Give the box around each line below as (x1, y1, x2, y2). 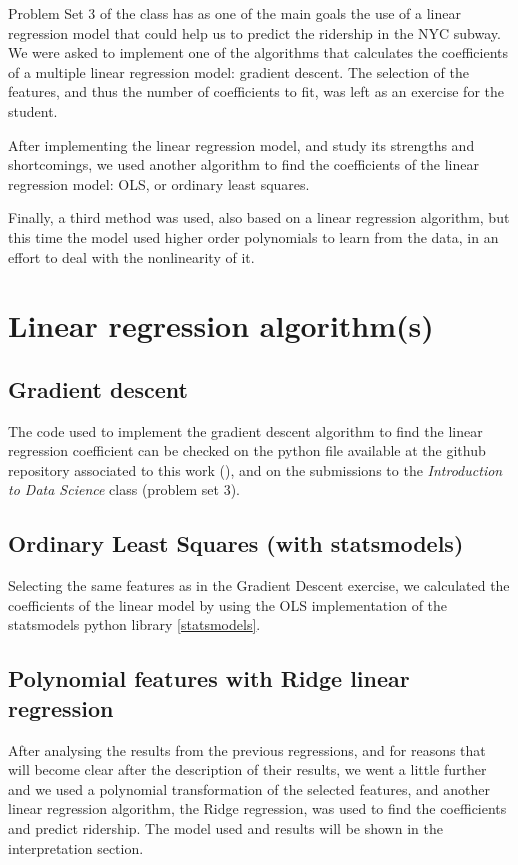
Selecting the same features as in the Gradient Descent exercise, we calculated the (8, 575, 510, 596)
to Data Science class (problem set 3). (8, 479, 241, 500)
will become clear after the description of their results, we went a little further (8, 759, 487, 780)
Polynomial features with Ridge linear (8, 663, 410, 694)
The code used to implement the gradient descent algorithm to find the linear (8, 420, 483, 441)
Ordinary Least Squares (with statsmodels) (8, 528, 464, 559)
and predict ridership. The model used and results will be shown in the (8, 818, 443, 839)
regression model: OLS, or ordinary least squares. (8, 173, 310, 194)
